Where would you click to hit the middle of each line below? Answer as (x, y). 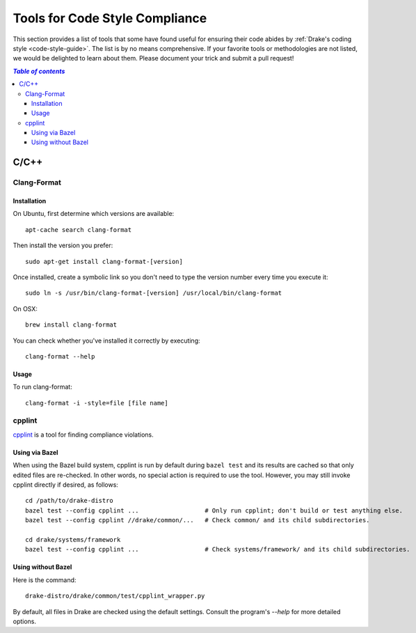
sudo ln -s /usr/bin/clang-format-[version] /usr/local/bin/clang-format (154, 293)
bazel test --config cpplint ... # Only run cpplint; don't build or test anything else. (214, 510)
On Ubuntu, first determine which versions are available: (94, 214)
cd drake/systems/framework (73, 539)
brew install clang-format (71, 325)
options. (25, 621)
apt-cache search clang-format (79, 229)
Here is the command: (45, 580)
